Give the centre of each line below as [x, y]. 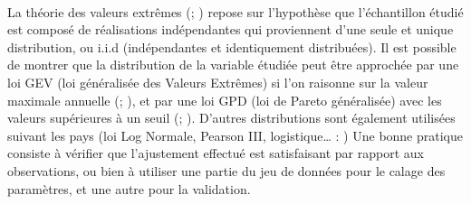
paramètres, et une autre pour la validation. [129, 188]
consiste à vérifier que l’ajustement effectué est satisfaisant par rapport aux [216, 153]
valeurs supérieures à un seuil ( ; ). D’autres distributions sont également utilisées [231, 118]
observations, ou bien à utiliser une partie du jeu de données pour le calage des [226, 170]
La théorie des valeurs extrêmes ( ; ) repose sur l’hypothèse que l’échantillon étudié [235, 11]
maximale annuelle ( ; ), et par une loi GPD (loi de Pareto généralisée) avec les [225, 100]
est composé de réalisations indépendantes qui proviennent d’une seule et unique [231, 29]
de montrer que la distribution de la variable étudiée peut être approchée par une [233, 65]
